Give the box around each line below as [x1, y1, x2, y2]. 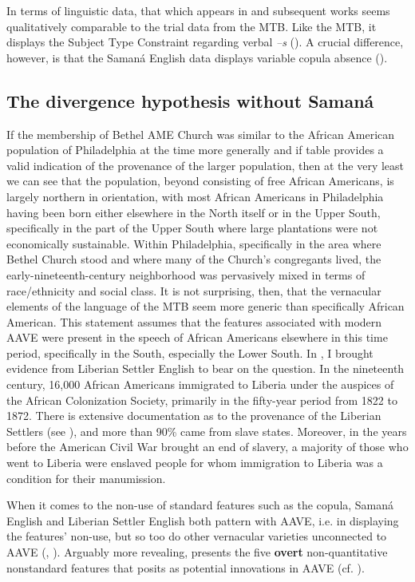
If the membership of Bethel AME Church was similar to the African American [6, 125, 395, 142]
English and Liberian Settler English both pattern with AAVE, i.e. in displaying [6, 512, 399, 529]
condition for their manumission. [6, 469, 166, 486]
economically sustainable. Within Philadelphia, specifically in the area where [6, 235, 381, 251]
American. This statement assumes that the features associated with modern [6, 313, 382, 330]
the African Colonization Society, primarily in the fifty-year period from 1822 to [6, 391, 397, 408]
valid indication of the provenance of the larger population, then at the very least [6, 156, 405, 173]
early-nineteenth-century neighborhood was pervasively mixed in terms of [6, 266, 366, 283]
